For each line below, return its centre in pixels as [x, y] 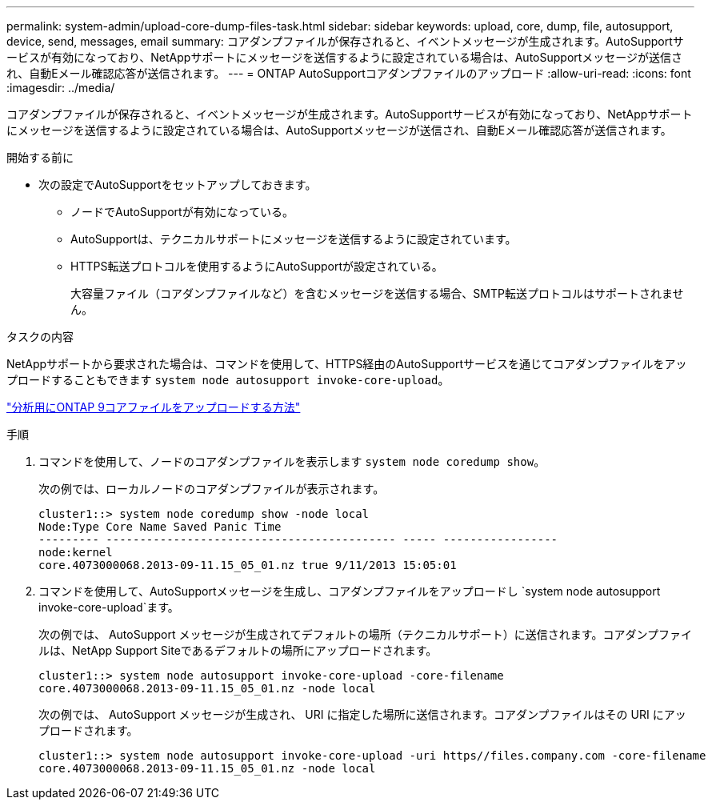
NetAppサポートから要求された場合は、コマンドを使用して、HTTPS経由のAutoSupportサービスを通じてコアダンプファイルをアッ [347, 364]
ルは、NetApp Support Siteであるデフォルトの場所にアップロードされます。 [238, 650]
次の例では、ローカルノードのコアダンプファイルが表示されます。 [212, 489]
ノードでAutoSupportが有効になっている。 [182, 212]
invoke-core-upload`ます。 [109, 607]
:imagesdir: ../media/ [61, 88]
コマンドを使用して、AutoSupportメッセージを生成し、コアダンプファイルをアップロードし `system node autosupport [350, 591]
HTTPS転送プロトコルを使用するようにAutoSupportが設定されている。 [257, 266]
